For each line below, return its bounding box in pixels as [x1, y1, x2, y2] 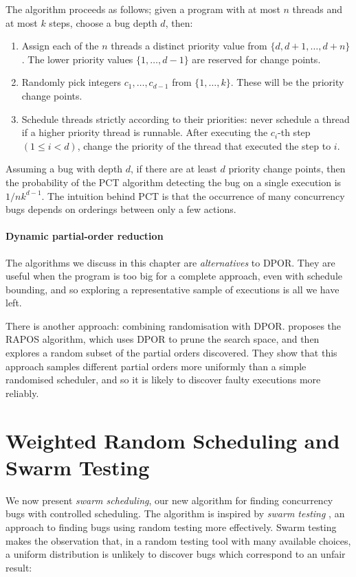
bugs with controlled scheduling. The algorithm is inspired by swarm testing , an [5, 506, 345, 521]
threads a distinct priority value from [111, 38, 267, 53]
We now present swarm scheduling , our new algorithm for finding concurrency [5, 493, 333, 507]
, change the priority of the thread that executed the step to [77, 138, 331, 152]
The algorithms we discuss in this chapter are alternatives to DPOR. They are [5, 255, 335, 269]
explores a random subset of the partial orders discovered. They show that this [5, 346, 337, 360]
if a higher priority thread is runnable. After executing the [21, 125, 268, 139]
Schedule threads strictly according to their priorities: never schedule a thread [21, 111, 350, 126]
